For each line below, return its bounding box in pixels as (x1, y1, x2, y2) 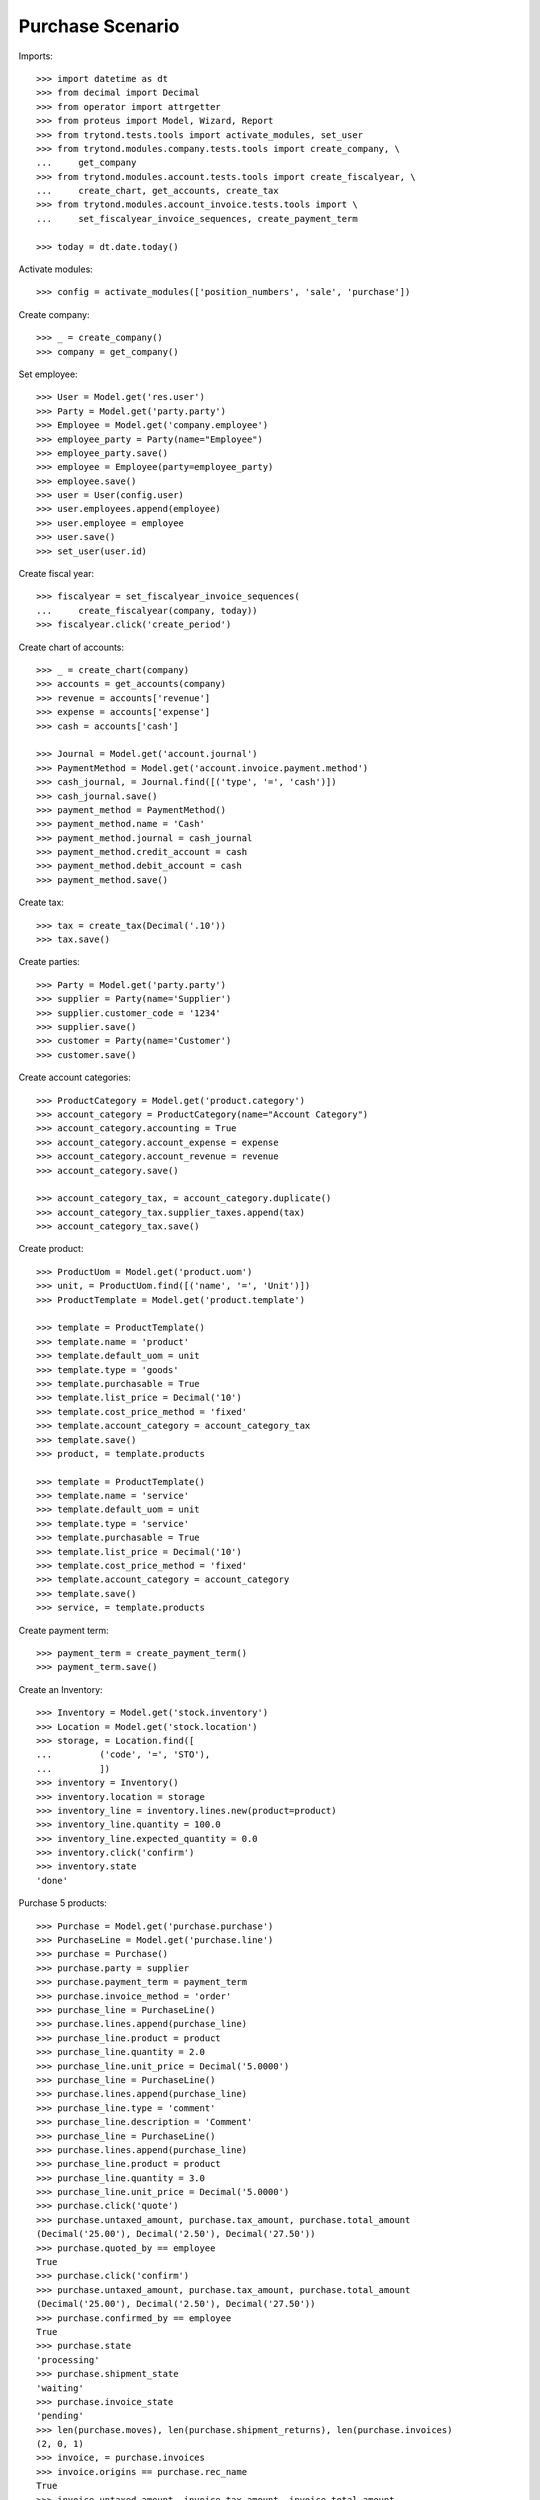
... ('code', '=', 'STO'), (36, 1749, 211, 1760)
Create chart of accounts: (18, 641, 125, 653)
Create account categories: (18, 1071, 132, 1084)
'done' (36, 1875, 69, 1886)
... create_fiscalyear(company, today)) (36, 605, 259, 616)
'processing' (36, 2354, 100, 2365)
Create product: (18, 1243, 84, 1255)
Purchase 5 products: (18, 1897, 107, 1909)
